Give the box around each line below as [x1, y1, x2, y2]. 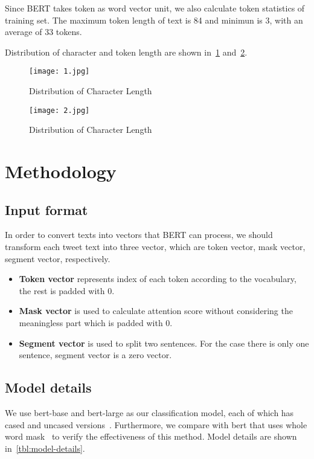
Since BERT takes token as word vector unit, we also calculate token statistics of [5, 2, 305, 14]
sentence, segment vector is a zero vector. [19, 348, 172, 361]
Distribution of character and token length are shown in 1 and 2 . [5, 45, 248, 58]
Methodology [5, 159, 117, 184]
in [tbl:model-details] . [5, 441, 85, 454]
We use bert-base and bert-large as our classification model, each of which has [5, 406, 294, 419]
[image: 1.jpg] [29, 67, 90, 76]
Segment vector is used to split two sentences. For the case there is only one [19, 336, 309, 349]
